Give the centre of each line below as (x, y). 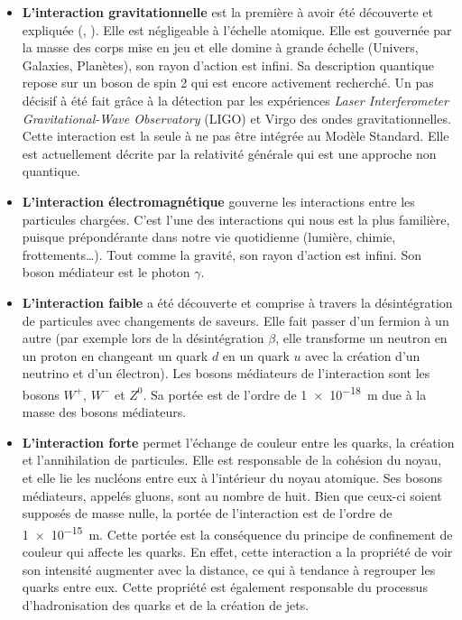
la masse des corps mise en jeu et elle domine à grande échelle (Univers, (220, 47)
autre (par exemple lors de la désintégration (143, 338)
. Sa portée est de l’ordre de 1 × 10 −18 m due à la (285, 393)
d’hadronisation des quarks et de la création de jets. (166, 604)
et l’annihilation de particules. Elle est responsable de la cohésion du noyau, (232, 460)
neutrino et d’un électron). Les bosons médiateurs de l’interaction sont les (226, 373)
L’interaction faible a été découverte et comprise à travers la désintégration (237, 302)
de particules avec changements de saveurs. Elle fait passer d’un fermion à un (236, 320)
